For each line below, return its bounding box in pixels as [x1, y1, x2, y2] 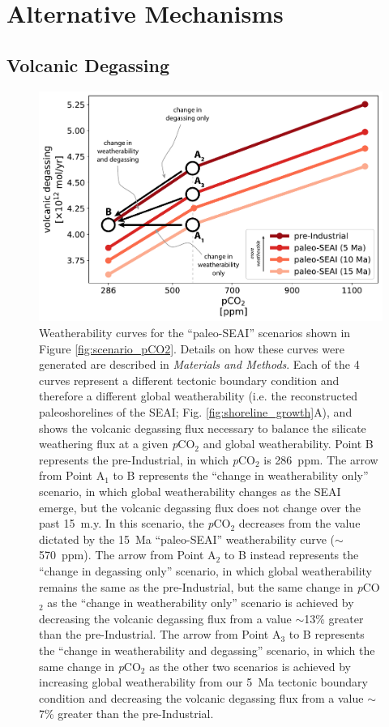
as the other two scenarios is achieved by [149, 657, 352, 674]
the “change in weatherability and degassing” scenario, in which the [39, 641, 375, 658]
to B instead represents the [224, 546, 359, 563]
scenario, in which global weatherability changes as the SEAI [39, 483, 341, 500]
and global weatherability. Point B [203, 435, 374, 452]
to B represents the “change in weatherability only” [113, 467, 369, 484]
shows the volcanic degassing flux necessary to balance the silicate [39, 419, 366, 436]
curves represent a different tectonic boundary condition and [39, 371, 340, 388]
